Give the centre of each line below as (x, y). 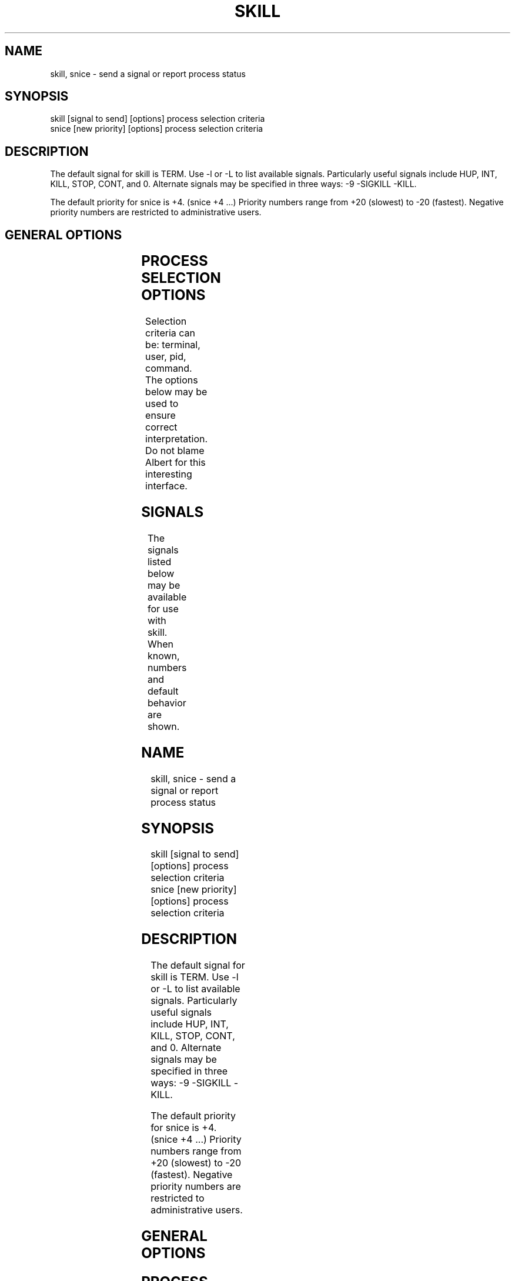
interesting (169, 474)
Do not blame (175, 451)
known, (163, 655)
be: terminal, (173, 345)
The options (172, 380)
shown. (163, 726)
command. (169, 368)
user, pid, (166, 357)
